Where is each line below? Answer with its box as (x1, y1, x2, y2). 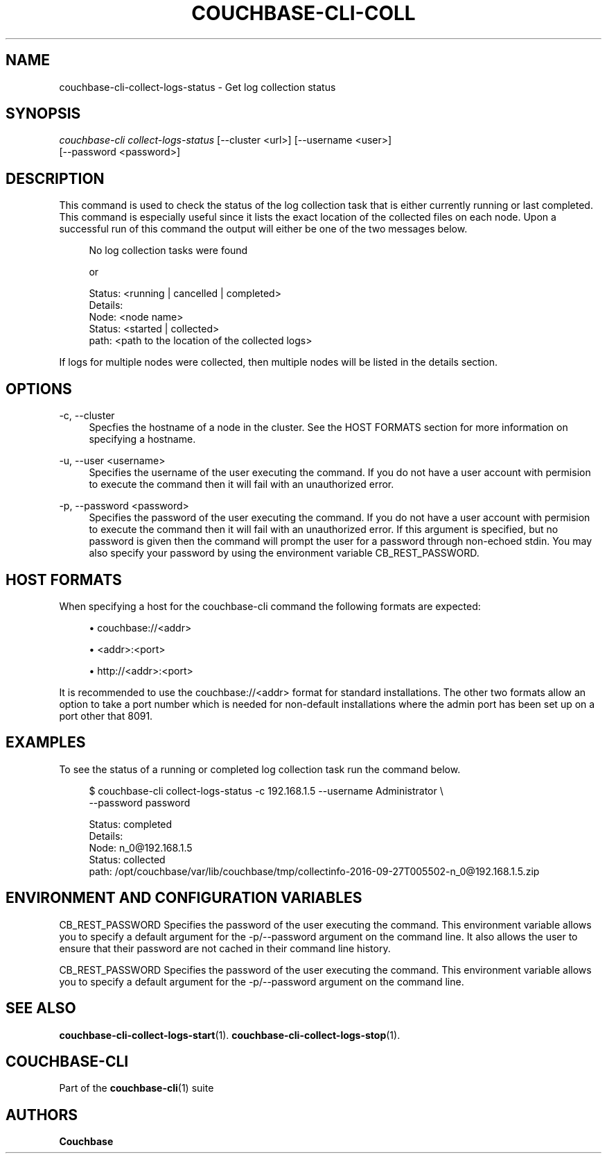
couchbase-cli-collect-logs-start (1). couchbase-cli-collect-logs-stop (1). (59, 1029, 401, 1041)
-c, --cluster (59, 409, 115, 422)
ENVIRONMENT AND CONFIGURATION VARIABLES (6, 889, 362, 907)
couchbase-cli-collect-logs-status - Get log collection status (59, 81, 336, 93)
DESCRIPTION (6, 169, 105, 187)
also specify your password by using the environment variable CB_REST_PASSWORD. (89, 547, 480, 559)
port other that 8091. (59, 709, 153, 722)
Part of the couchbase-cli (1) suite (59, 1082, 214, 1094)
